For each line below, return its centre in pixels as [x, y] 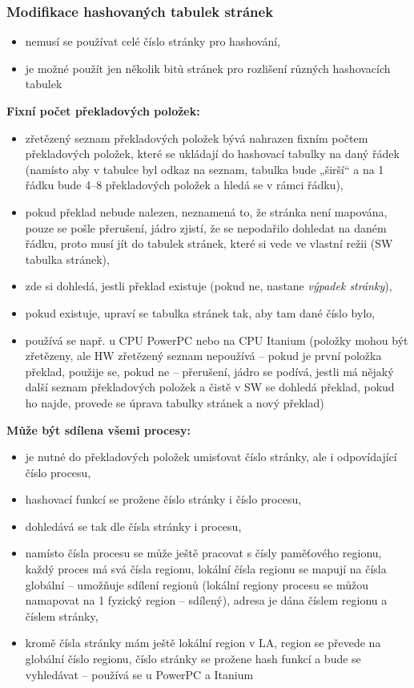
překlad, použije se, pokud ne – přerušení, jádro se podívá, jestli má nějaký [209, 371]
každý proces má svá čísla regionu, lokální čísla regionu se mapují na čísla [206, 569]
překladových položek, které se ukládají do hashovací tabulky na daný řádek [212, 154]
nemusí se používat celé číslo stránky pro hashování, [153, 41]
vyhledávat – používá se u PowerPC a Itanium [139, 674]
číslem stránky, [62, 615]
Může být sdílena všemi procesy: [98, 429]
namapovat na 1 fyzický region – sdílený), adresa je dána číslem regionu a [206, 600]
